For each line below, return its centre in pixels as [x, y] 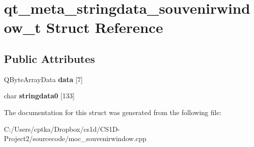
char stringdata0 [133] [39, 96]
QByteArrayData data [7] [43, 79]
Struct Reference [105, 27]
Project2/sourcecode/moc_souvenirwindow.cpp [75, 138]
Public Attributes [50, 58]
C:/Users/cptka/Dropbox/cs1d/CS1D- [62, 129]
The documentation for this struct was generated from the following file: [113, 112]
